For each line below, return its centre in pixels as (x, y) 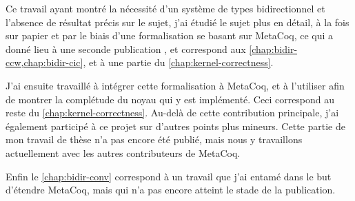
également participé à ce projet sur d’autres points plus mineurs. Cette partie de (175, 126)
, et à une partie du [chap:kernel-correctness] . (178, 62)
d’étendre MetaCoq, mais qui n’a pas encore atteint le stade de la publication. (171, 190)
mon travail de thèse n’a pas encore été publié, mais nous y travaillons (154, 139)
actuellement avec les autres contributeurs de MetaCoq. (123, 152)
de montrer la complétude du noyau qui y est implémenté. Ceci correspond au (170, 99)
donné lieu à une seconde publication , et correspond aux (126, 49)
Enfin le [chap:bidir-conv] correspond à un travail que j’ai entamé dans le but (169, 176)
